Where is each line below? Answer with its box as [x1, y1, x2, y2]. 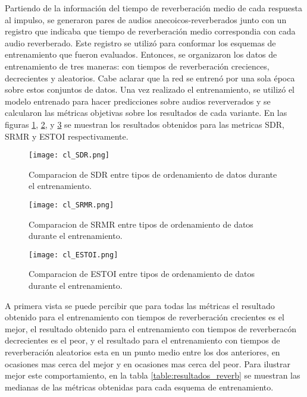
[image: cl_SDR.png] [29, 151, 110, 160]
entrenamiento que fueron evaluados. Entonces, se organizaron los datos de [5, 48, 277, 61]
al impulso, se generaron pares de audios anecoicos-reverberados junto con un [5, 13, 287, 26]
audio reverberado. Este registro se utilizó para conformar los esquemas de [5, 36, 276, 49]
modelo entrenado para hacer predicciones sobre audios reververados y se [5, 94, 271, 107]
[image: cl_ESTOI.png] [29, 250, 118, 259]
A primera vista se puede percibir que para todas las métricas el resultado [5, 299, 275, 311]
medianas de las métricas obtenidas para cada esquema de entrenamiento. [5, 380, 274, 393]
